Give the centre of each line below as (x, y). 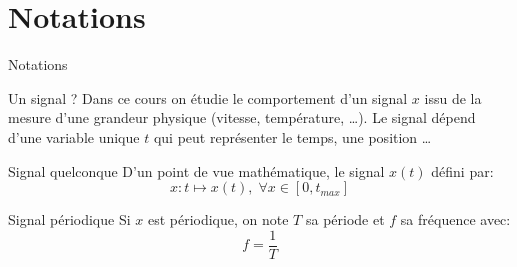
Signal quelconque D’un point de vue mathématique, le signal (196, 170)
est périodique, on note (218, 219)
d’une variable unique (74, 136)
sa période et (345, 219)
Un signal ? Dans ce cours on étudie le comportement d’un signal (208, 97)
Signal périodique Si (69, 219)
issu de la (453, 97)
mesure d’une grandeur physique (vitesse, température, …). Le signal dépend (242, 117)
